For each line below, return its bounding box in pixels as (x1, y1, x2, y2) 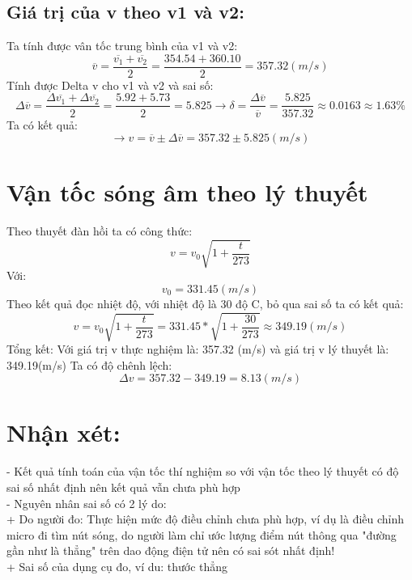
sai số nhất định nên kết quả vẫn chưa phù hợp (6, 479, 240, 496)
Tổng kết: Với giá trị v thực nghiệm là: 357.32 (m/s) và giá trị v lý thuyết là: (6, 341, 389, 358)
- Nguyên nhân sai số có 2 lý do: (6, 494, 167, 511)
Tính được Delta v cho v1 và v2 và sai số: (6, 76, 214, 93)
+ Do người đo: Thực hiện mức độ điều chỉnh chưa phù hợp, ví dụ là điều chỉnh (6, 510, 405, 527)
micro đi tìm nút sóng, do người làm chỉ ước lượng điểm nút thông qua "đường (6, 526, 397, 543)
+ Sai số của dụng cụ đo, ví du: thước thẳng (6, 557, 228, 574)
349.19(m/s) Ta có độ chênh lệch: (6, 356, 172, 373)
